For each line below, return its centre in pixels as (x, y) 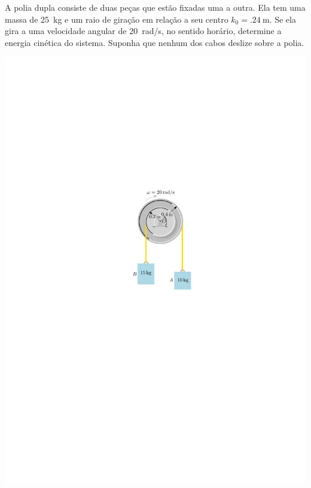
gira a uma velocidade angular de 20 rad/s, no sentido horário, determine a (143, 31)
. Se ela (283, 19)
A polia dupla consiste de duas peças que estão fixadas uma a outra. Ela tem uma (155, 7)
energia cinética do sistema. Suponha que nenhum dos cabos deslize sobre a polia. (155, 42)
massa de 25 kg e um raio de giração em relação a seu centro (117, 19)
